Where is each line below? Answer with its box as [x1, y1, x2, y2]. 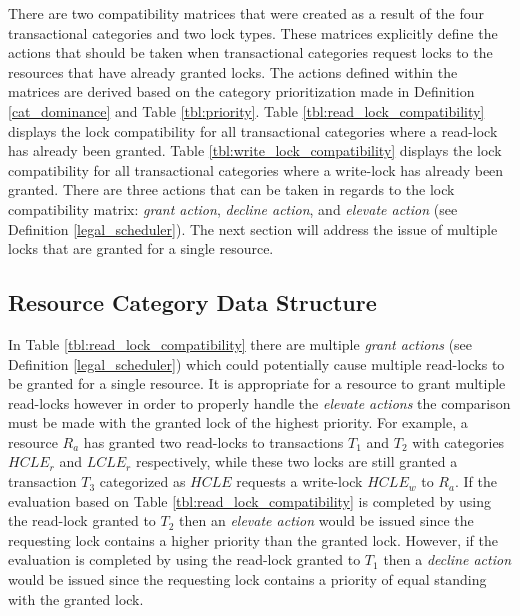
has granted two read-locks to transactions [83, 431, 344, 452]
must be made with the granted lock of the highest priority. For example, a [8, 412, 468, 433]
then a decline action [383, 549, 512, 570]
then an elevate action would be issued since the [179, 510, 474, 531]
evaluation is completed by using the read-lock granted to [8, 549, 361, 570]
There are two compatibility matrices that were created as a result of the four [8, 3, 485, 23]
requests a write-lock [236, 471, 363, 492]
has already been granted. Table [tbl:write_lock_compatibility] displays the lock [8, 140, 502, 161]
